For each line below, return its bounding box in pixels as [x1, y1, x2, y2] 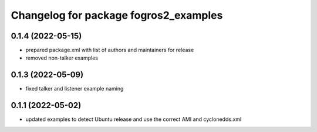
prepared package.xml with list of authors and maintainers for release [25, 47, 194, 54]
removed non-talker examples [25, 54, 98, 61]
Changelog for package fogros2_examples [11, 9, 223, 22]
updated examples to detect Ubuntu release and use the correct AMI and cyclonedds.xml [25, 116, 242, 123]
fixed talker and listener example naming [25, 85, 124, 92]
